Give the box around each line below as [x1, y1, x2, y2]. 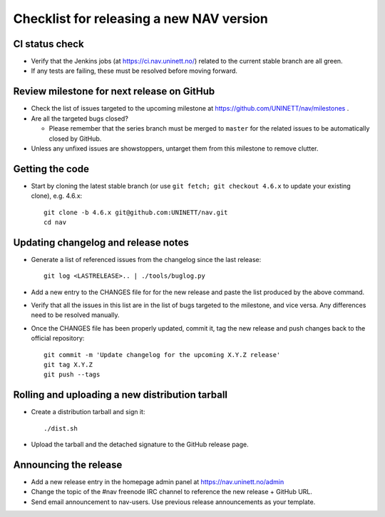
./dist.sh [43, 424, 78, 432]
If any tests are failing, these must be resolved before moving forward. [31, 66, 238, 75]
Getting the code [13, 163, 89, 175]
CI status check [13, 38, 85, 50]
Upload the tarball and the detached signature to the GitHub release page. [31, 440, 249, 449]
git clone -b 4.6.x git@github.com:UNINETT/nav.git [43, 208, 228, 216]
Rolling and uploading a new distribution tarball [13, 389, 228, 401]
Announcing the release [13, 458, 123, 471]
